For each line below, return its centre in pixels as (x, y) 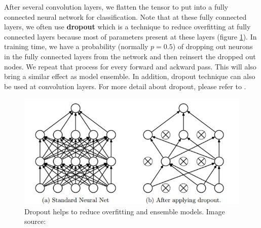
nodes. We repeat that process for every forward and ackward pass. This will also (130, 66)
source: (35, 221)
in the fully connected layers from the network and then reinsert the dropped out (130, 56)
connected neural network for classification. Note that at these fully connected (125, 16)
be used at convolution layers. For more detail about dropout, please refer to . (125, 86)
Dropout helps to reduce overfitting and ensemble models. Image (125, 211)
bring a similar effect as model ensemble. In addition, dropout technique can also (130, 76)
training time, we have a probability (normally (76, 46)
